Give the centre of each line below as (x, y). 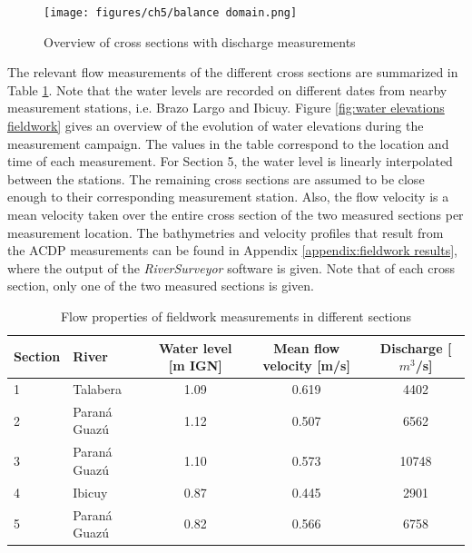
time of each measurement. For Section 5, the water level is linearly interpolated (230, 161)
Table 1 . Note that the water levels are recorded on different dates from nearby (227, 89)
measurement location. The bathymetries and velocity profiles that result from (226, 232)
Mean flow (307, 347)
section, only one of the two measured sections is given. (161, 286)
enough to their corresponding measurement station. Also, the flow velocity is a (228, 197)
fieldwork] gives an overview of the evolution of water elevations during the (216, 126)
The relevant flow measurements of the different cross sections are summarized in (233, 72)
